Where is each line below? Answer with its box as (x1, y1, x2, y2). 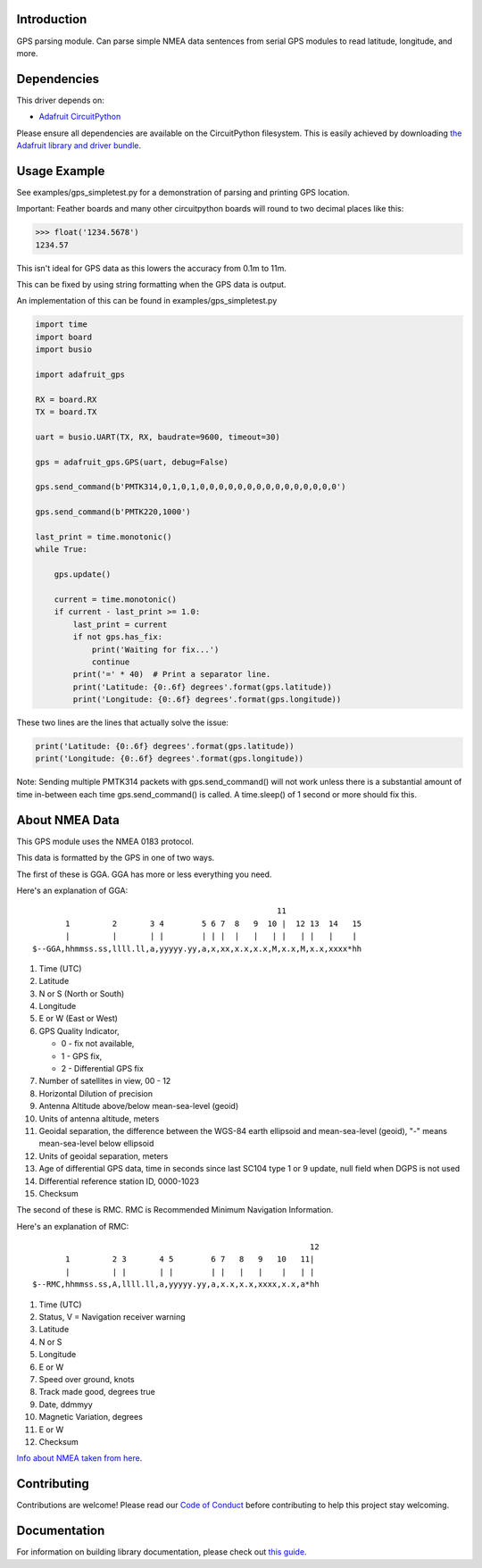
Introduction (16, 12, 87, 27)
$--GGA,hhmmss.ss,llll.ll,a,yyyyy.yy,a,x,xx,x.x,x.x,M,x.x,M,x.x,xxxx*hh (32, 943, 362, 954)
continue (91, 656, 130, 667)
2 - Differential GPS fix (61, 1063, 145, 1074)
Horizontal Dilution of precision (38, 1088, 154, 1098)
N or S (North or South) (38, 988, 125, 999)
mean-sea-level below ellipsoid (38, 1138, 154, 1149)
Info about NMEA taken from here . (16, 1453, 143, 1464)
